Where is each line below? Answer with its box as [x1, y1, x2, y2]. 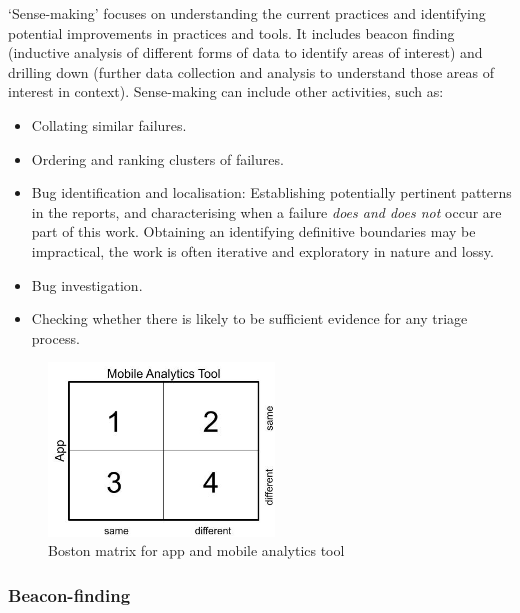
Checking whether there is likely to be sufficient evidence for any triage [31, 308, 468, 329]
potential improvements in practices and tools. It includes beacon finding [8, 22, 455, 43]
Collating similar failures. [31, 114, 187, 135]
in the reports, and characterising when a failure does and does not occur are [31, 201, 502, 222]
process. [31, 327, 80, 348]
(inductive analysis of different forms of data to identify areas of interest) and [8, 42, 483, 63]
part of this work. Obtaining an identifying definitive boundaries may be [31, 221, 476, 242]
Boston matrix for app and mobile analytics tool [48, 540, 345, 561]
